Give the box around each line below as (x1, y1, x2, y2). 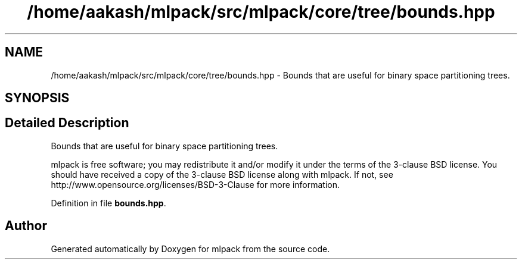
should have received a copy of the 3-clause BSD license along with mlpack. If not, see (51, 169, 393, 180)
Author (5, 218, 47, 234)
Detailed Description (5, 115, 129, 131)
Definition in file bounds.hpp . (51, 197, 166, 208)
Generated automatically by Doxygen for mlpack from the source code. (51, 243, 330, 254)
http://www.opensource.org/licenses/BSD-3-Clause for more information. (51, 179, 340, 190)
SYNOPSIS (5, 90, 70, 106)
